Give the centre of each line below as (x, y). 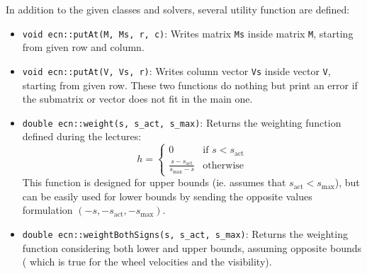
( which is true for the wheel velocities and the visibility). (147, 262)
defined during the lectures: (82, 136)
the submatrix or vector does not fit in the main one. (137, 99)
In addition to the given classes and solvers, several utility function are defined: (178, 9)
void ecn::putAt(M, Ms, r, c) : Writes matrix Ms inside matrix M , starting (188, 33)
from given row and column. (83, 47)
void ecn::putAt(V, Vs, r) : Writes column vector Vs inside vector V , (176, 70)
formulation (47, 210)
